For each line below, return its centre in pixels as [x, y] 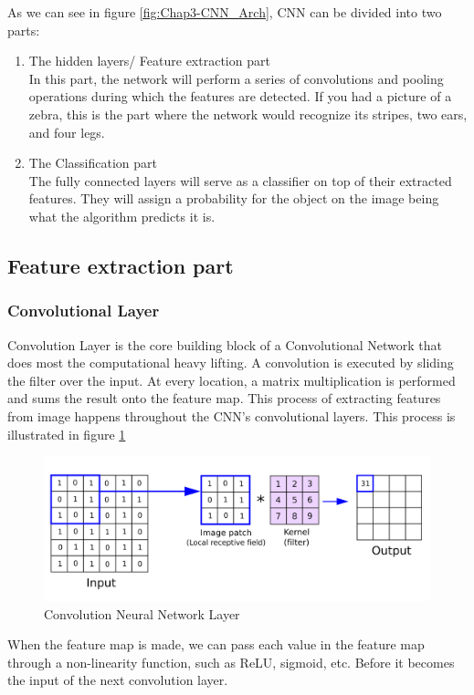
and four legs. [67, 132]
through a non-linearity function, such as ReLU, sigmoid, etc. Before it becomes [231, 662]
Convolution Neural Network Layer [142, 613]
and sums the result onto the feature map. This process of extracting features [224, 398]
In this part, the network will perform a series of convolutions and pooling [236, 78]
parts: [24, 30]
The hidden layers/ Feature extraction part [149, 61]
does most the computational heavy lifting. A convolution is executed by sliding [231, 363]
